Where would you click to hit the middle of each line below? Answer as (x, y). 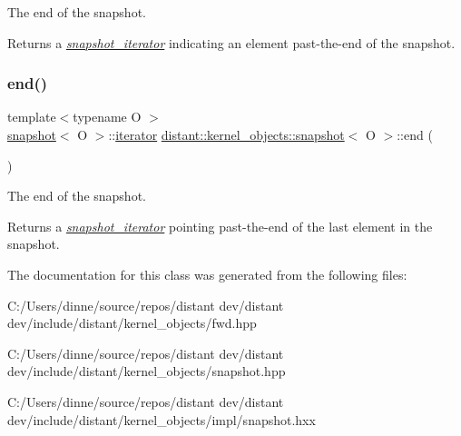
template (32, 117)
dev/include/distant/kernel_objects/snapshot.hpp (147, 371)
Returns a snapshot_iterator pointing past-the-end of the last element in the (220, 226)
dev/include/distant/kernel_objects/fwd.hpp (132, 323)
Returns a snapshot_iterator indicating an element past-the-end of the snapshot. (231, 42)
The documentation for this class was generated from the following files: (207, 274)
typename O (107, 117)
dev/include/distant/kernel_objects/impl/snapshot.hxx (162, 419)
